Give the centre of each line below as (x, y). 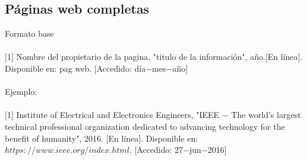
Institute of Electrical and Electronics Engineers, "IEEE (118, 115)
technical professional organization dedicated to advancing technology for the (145, 126)
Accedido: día (121, 68)
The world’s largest (266, 115)
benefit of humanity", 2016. (54, 138)
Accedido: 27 (160, 150)
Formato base (29, 33)
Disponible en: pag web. (48, 68)
